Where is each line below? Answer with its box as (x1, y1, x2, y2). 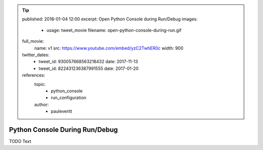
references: (22, 72, 46, 78)
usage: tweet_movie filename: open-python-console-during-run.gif (46, 27, 182, 33)
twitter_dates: (22, 51, 50, 58)
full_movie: (22, 38, 44, 44)
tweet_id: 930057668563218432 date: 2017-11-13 (38, 59, 138, 65)
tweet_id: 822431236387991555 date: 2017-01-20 (38, 66, 139, 71)
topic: (34, 81, 46, 87)
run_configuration (51, 95, 87, 100)
